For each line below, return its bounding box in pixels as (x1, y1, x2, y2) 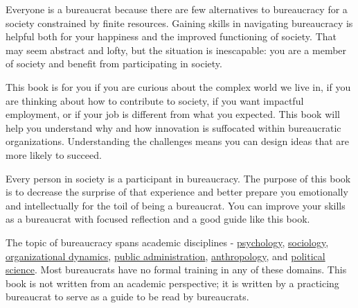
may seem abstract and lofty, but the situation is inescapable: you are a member (6, 42, 347, 57)
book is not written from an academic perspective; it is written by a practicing (6, 275, 339, 290)
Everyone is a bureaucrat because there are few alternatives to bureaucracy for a (6, 2, 348, 16)
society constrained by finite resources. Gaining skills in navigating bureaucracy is (6, 15, 353, 30)
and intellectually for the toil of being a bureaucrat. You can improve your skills (6, 198, 346, 212)
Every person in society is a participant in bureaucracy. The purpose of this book (6, 171, 351, 185)
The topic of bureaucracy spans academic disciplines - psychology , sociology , (6, 234, 329, 249)
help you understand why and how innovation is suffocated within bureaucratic (6, 120, 341, 135)
